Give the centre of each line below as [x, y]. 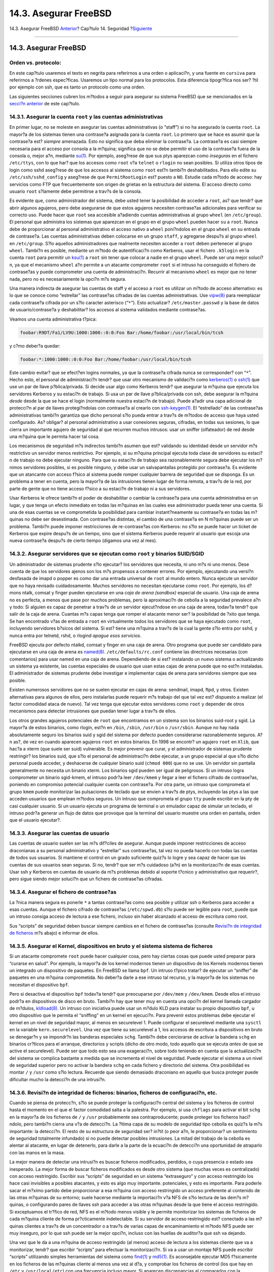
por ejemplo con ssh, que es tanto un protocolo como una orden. [77, 87]
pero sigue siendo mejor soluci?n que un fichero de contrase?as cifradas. [86, 879]
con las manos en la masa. [37, 1152]
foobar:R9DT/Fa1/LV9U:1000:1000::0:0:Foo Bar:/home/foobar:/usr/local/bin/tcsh [122, 333]
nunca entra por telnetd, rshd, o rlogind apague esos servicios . [75, 635]
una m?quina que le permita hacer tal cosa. [55, 437]
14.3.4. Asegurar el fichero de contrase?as [63, 892]
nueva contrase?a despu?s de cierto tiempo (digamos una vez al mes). [83, 541]
